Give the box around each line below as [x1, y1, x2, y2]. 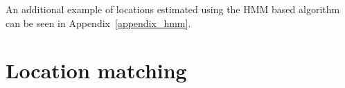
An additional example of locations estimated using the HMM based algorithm [6, 2, 340, 16]
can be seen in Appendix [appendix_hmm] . [6, 15, 191, 30]
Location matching [6, 56, 187, 85]
